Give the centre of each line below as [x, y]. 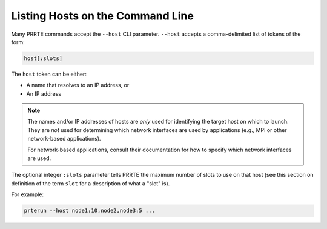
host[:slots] [43, 58]
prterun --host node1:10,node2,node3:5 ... [90, 211]
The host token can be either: [49, 74]
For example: [28, 194]
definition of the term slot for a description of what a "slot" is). [91, 183]
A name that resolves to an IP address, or [78, 85]
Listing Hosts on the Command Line [102, 16]
